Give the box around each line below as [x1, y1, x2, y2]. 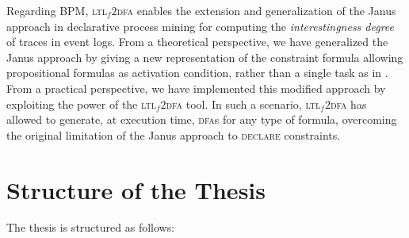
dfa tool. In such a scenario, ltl [166, 95, 321, 112]
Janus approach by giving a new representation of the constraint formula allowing [6, 48, 403, 65]
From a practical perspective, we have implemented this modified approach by [6, 79, 386, 96]
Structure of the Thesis [6, 173, 266, 205]
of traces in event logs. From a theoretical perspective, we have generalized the [6, 33, 388, 50]
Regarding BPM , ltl [6, 2, 107, 18]
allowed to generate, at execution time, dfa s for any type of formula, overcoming [6, 111, 397, 128]
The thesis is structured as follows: [6, 219, 175, 236]
